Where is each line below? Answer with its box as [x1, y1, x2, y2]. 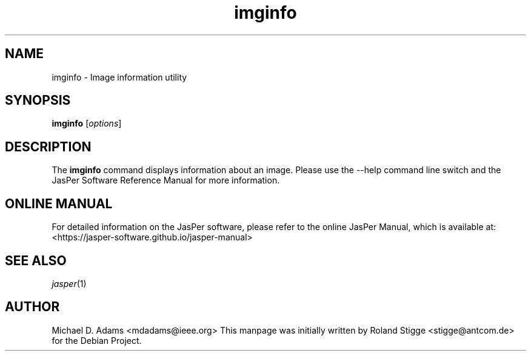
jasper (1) [52, 278, 87, 289]
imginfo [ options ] [52, 118, 122, 129]
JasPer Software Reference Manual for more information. [52, 175, 280, 186]
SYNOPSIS [5, 93, 71, 108]
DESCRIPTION [5, 139, 92, 154]
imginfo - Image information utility [52, 71, 187, 82]
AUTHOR [5, 299, 60, 315]
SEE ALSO [5, 252, 67, 268]
